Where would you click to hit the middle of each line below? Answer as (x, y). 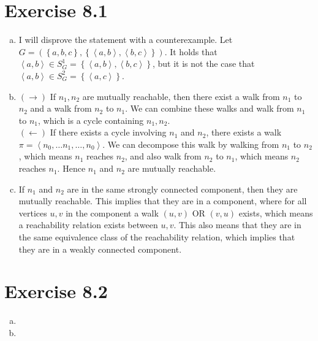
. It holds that (191, 51)
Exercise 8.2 (56, 291)
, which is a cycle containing (91, 120)
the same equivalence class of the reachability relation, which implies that (157, 237)
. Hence (71, 168)
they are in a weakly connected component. (100, 249)
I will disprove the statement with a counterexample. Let (126, 40)
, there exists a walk (244, 132)
